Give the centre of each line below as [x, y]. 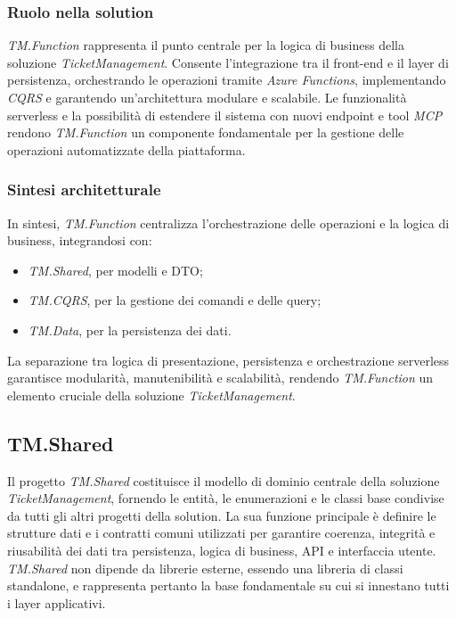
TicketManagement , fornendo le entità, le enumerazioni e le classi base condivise [226, 498]
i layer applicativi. [57, 602]
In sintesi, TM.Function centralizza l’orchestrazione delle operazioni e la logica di [228, 222]
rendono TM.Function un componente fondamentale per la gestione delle [206, 132]
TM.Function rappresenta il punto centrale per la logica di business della [206, 45]
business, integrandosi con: [80, 240]
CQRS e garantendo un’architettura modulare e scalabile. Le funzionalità [207, 97]
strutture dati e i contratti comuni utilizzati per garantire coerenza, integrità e [221, 533]
